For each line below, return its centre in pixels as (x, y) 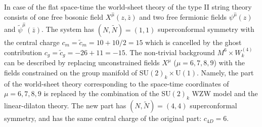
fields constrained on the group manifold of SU (77, 72)
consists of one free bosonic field (54, 16)
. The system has (68, 29)
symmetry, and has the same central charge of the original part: (103, 118)
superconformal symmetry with (206, 29)
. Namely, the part (225, 72)
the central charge (32, 42)
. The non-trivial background (170, 52)
